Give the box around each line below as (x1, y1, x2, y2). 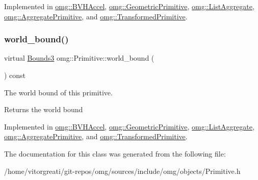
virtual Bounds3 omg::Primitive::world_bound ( (4, 53, 154, 63)
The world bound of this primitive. (4, 87, 113, 97)
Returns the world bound (4, 104, 83, 115)
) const (4, 70, 26, 80)
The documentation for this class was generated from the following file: (4, 148, 226, 159)
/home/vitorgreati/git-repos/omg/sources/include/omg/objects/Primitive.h (4, 165, 241, 176)
